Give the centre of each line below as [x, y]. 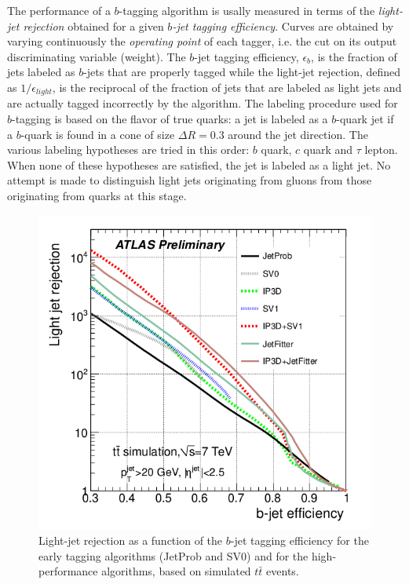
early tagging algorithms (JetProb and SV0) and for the [173, 555]
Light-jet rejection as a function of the [131, 540]
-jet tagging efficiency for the [299, 540]
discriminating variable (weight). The [97, 56]
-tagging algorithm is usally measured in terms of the [247, 10]
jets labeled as [41, 72]
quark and [328, 150]
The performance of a [59, 10]
